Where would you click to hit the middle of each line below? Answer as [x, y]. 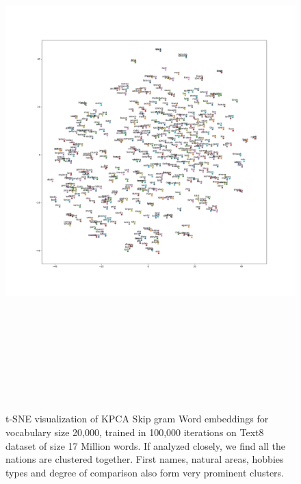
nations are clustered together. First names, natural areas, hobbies [145, 459]
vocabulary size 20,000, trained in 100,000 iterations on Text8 [135, 432]
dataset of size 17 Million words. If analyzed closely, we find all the [146, 445]
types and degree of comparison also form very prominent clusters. [145, 472]
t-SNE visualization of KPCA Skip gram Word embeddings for [137, 419]
